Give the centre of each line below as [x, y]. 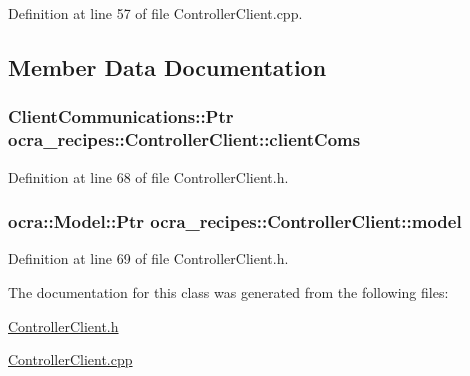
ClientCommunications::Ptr [121, 116]
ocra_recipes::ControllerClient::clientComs [184, 139]
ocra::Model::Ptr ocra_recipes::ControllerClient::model [235, 221]
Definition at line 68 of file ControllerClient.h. [148, 176]
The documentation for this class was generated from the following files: [228, 291]
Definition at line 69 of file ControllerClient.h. [148, 258]
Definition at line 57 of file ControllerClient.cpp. [155, 13]
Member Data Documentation [167, 66]
